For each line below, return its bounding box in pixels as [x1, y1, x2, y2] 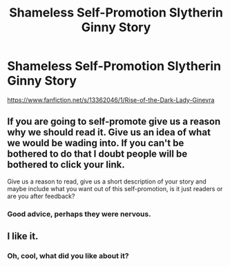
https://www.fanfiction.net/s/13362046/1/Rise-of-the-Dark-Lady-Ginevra [7, 95, 215, 104]
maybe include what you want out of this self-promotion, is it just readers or [7, 184, 223, 192]
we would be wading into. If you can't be [7, 137, 184, 149]
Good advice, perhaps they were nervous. [7, 209, 151, 219]
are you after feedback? [7, 192, 75, 200]
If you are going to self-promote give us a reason [7, 116, 221, 128]
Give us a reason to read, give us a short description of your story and [7, 177, 207, 186]
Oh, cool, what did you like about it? [7, 250, 129, 260]
